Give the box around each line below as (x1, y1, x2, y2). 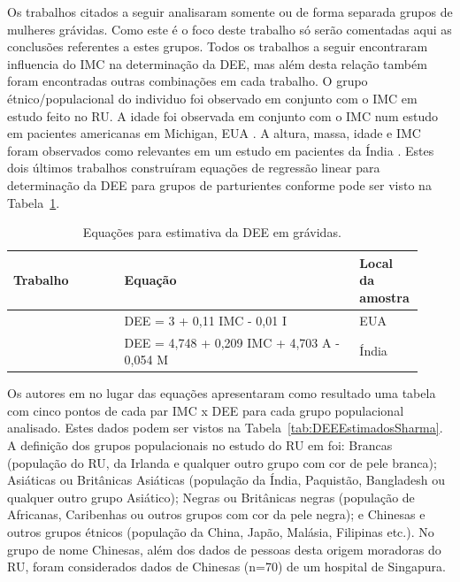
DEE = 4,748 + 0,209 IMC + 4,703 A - (124, 333, 340, 351)
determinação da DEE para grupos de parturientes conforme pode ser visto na (7, 175, 432, 194)
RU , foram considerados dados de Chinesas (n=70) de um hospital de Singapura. (7, 557, 446, 576)
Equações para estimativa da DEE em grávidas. (82, 223, 341, 241)
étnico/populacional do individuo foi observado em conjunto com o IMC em (7, 88, 418, 107)
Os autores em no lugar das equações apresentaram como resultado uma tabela (7, 384, 436, 402)
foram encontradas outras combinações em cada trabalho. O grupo (7, 72, 368, 90)
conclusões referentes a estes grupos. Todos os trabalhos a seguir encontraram (7, 37, 428, 56)
